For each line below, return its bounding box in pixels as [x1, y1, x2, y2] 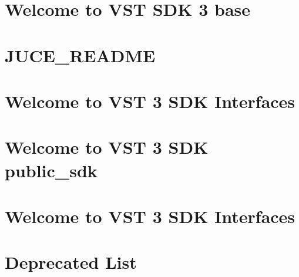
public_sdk [5, 158, 98, 182]
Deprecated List [5, 250, 137, 274]
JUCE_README [5, 43, 156, 67]
